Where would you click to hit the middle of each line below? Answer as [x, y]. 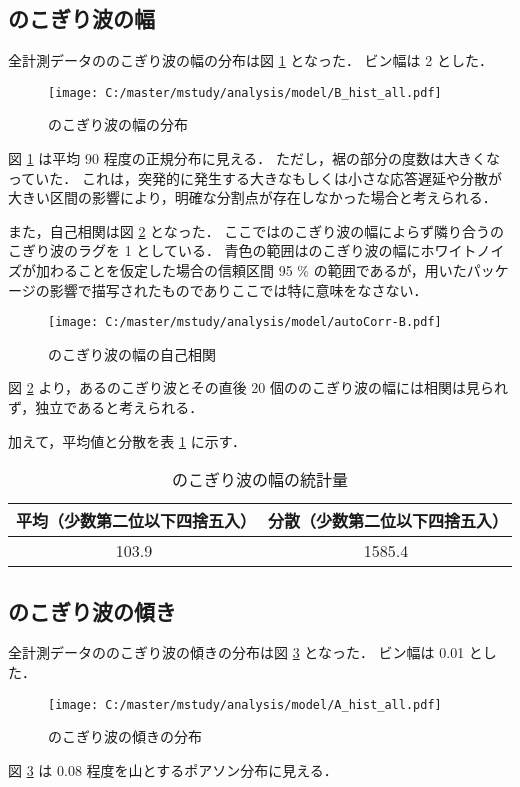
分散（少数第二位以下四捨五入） [387, 521]
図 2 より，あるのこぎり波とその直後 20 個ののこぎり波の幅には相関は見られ [258, 387]
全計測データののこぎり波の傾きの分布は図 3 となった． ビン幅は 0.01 [236, 652]
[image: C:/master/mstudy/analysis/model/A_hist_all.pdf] [245, 704]
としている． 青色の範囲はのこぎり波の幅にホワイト [306, 250]
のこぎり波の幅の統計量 [259, 480]
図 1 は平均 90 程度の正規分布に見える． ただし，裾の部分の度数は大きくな [254, 158]
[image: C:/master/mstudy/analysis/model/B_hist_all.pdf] [245, 92]
